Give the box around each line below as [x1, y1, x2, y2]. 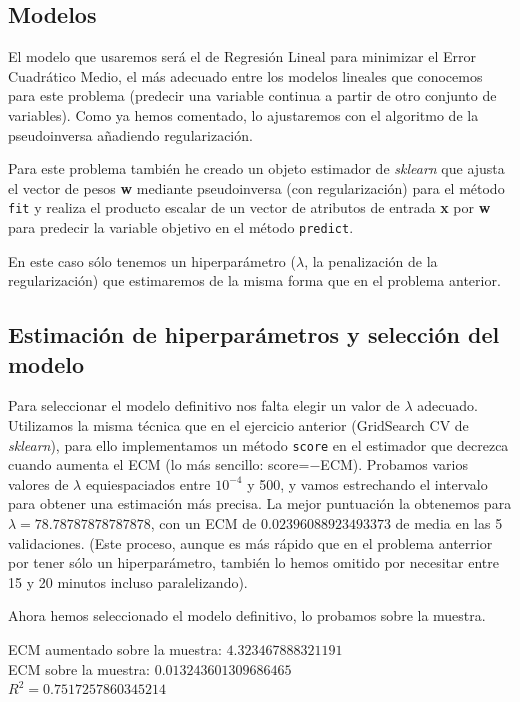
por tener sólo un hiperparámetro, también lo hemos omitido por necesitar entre [8, 552, 499, 573]
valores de [8, 473, 69, 494]
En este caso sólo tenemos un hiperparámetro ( [8, 250, 296, 271]
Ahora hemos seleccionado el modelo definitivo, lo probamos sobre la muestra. [8, 605, 486, 626]
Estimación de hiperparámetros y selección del [8, 319, 500, 350]
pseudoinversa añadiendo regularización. [8, 124, 253, 145]
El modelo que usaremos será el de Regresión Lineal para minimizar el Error [8, 46, 477, 67]
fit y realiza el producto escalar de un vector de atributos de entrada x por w [8, 197, 491, 218]
